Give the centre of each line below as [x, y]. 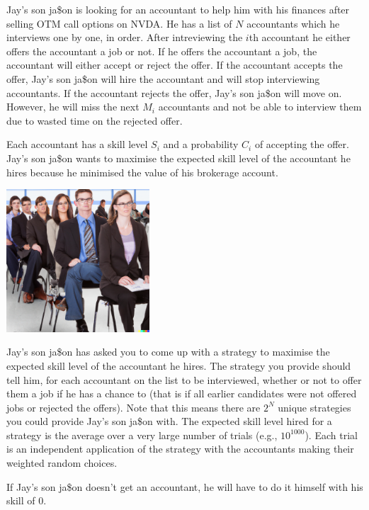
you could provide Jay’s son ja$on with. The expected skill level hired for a [169, 421]
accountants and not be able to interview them [260, 107]
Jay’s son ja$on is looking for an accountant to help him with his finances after [178, 9]
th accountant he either [300, 37]
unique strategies [314, 407]
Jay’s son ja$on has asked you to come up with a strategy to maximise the [168, 352]
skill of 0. [27, 500]
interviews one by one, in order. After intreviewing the [125, 37]
